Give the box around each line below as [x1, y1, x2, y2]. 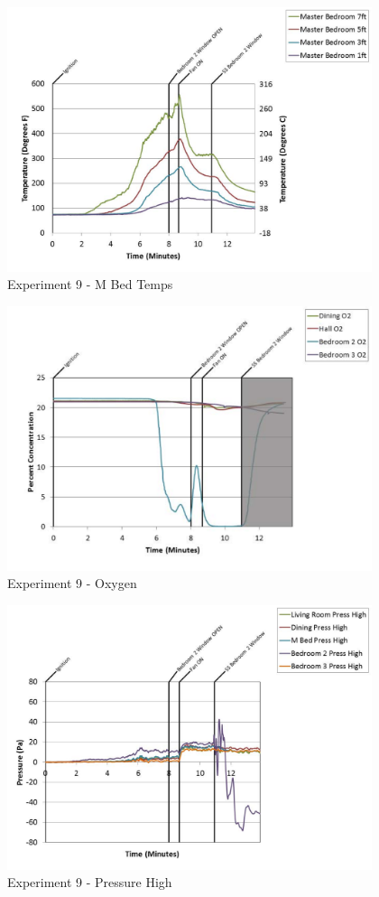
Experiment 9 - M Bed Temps [7, 275, 173, 294]
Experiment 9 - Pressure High [7, 873, 172, 892]
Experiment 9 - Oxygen [7, 574, 137, 593]
